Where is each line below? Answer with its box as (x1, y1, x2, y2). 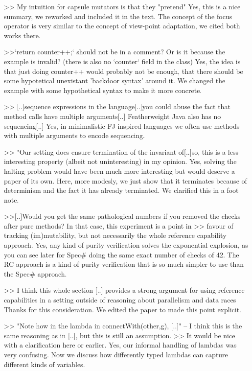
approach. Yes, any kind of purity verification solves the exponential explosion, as (4, 240, 248, 250)
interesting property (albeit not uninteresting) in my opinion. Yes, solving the (4, 156, 237, 166)
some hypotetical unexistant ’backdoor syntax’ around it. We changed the (4, 75, 226, 86)
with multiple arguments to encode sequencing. (4, 130, 145, 140)
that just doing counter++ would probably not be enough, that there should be (4, 66, 243, 76)
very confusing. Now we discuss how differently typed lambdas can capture (4, 349, 228, 359)
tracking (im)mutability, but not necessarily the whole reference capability (4, 230, 227, 240)
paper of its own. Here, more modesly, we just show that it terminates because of (4, 175, 247, 185)
